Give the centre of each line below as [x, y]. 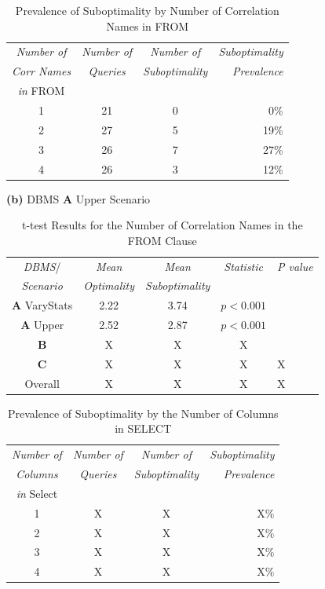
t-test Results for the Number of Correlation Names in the [162, 225]
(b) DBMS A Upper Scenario [79, 198]
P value [295, 266]
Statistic [244, 266]
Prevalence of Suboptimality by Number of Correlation [147, 10]
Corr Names [42, 71]
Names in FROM [148, 26]
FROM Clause [162, 240]
